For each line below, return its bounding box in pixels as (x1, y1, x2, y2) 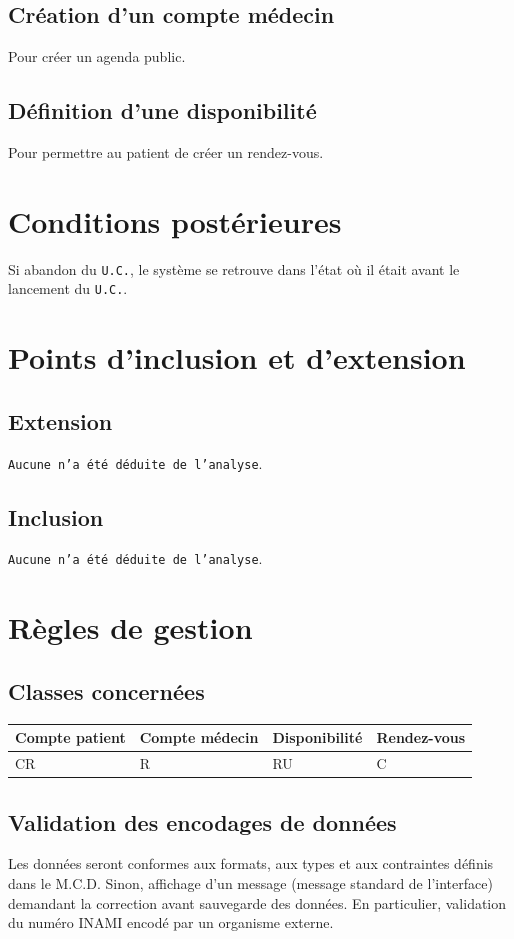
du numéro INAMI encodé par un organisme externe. (8, 912, 334, 933)
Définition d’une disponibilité (8, 95, 317, 126)
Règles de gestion (8, 607, 253, 648)
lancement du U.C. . (8, 278, 128, 299)
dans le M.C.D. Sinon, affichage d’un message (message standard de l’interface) (8, 872, 493, 893)
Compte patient (15, 727, 126, 748)
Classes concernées (8, 675, 205, 706)
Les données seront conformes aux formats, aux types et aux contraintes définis (8, 853, 494, 874)
